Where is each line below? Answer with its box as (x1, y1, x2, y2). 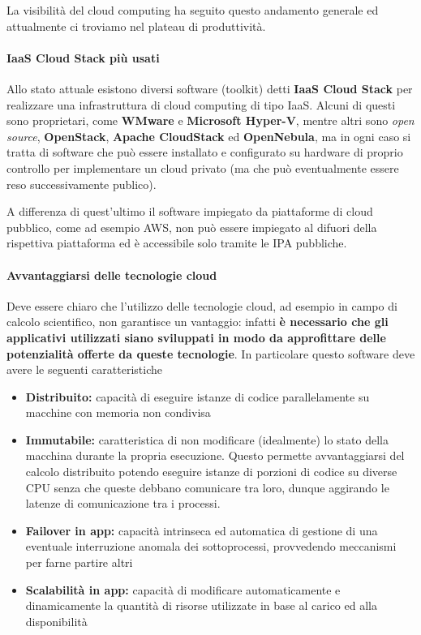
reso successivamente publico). (6, 175, 157, 192)
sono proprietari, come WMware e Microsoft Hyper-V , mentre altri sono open (6, 112, 415, 129)
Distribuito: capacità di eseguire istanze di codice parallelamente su (25, 388, 370, 405)
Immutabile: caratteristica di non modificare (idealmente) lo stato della (25, 431, 389, 448)
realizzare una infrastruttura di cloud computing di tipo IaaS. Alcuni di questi (6, 96, 396, 113)
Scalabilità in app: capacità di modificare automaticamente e (25, 581, 341, 598)
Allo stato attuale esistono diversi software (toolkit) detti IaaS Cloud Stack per (6, 79, 413, 97)
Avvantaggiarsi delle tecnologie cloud (6, 266, 217, 283)
